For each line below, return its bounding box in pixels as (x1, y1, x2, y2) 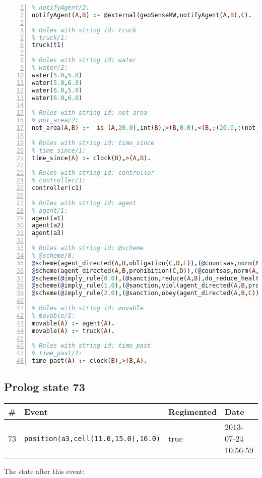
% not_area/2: (32, 117, 79, 124)
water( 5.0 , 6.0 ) (32, 79, 83, 86)
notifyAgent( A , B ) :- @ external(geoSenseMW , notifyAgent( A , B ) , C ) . (32, 11, 252, 19)
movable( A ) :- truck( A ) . (32, 327, 115, 334)
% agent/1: (32, 207, 68, 214)
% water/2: (32, 64, 68, 71)
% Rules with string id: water (32, 57, 137, 64)
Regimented (168, 406, 217, 418)
